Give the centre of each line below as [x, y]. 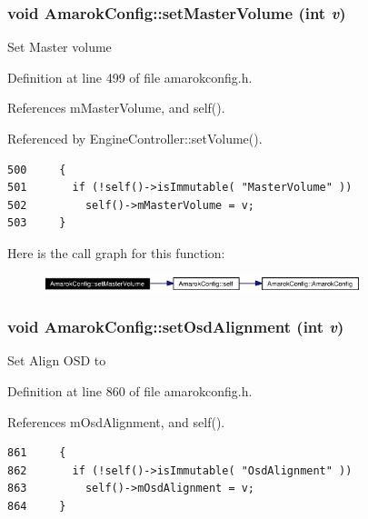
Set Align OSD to [57, 360]
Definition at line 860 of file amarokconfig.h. [130, 391]
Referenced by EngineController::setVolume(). [135, 138]
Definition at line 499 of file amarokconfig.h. [130, 77]
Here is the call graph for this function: [116, 252]
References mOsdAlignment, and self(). [116, 421]
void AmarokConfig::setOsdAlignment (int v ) [176, 327]
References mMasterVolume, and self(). [116, 108]
